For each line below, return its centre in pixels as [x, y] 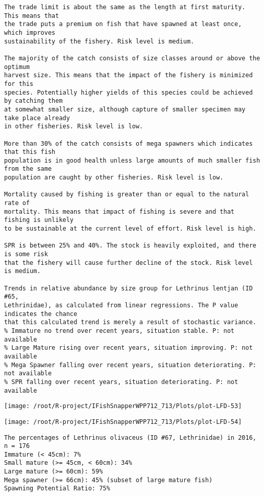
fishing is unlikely [39, 220]
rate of [17, 203]
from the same [28, 169]
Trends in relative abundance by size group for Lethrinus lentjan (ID [128, 288]
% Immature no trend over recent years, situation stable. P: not [119, 331]
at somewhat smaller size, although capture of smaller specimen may [125, 109]
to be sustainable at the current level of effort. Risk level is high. [130, 229]
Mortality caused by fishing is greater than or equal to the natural [127, 195]
